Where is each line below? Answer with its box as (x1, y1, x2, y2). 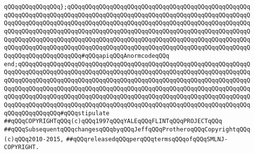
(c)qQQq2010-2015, (4, 135, 64, 143)
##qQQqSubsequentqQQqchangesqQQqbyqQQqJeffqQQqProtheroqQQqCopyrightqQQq (4, 126, 251, 133)
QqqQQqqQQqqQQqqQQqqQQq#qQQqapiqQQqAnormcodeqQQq (4, 52, 169, 59)
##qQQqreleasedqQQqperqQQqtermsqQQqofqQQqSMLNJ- (66, 135, 228, 143)
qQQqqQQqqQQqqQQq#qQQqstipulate (4, 109, 110, 117)
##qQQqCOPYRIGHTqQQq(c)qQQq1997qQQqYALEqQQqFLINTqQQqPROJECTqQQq (4, 118, 222, 125)
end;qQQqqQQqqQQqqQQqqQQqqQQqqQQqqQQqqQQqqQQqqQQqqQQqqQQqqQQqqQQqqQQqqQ (4, 60, 251, 68)
